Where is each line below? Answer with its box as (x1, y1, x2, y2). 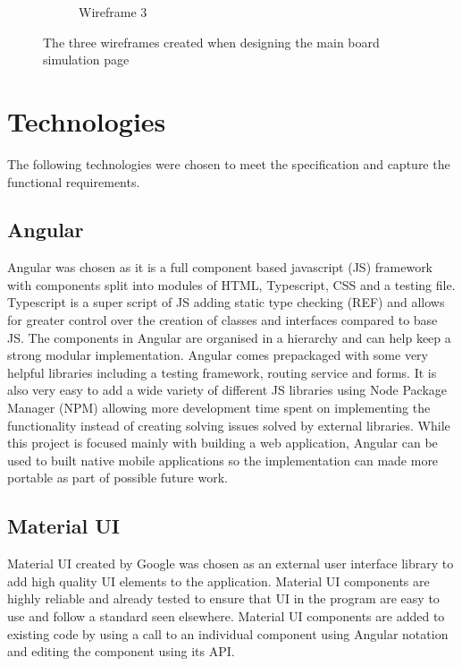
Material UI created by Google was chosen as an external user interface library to (7, 554, 454, 573)
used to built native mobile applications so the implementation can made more (7, 450, 439, 469)
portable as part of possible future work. (7, 468, 228, 487)
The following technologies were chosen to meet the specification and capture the (7, 154, 450, 173)
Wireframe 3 (79, 3, 147, 21)
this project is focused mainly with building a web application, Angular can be (7, 433, 438, 452)
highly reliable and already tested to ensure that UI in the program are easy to (7, 589, 440, 608)
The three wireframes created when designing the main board (43, 32, 380, 51)
